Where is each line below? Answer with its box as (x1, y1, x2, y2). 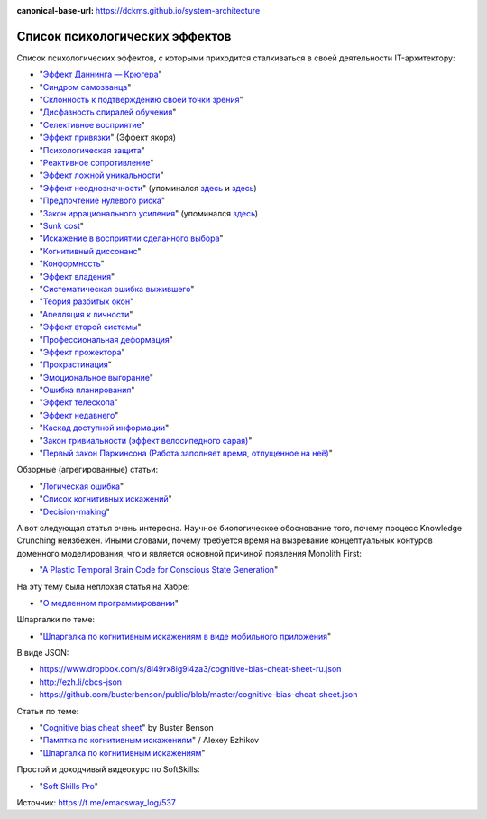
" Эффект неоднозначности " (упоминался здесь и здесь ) (39, 182, 257, 193)
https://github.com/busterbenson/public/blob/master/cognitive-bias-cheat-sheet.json (39, 689, 358, 700)
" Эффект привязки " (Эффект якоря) (39, 132, 176, 143)
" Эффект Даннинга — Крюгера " (39, 69, 162, 80)
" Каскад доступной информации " (39, 422, 170, 433)
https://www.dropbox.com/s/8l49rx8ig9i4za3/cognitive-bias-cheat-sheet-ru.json (39, 664, 342, 675)
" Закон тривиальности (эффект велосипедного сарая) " (39, 435, 253, 446)
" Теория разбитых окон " (39, 296, 134, 307)
